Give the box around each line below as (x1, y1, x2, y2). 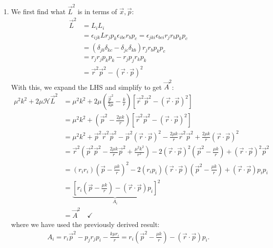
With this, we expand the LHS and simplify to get (11, 82, 162, 92)
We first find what (11, 6, 66, 16)
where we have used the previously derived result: (11, 219, 160, 229)
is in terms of (77, 6, 117, 16)
